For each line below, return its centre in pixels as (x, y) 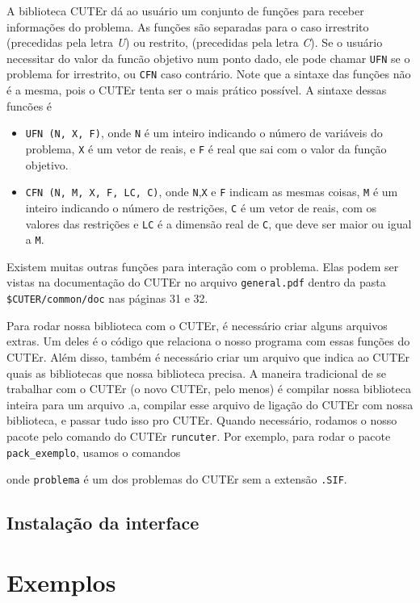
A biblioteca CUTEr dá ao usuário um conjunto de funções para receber (185, 10)
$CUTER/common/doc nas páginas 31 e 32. (107, 298)
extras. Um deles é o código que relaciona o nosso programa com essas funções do (208, 341)
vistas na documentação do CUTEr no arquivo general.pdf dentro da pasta (196, 282)
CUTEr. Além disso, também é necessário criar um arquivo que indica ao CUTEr (208, 356)
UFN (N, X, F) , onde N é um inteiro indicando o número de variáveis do (204, 133)
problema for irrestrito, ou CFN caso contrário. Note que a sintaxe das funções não (209, 74)
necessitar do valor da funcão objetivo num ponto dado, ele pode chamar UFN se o (208, 58)
